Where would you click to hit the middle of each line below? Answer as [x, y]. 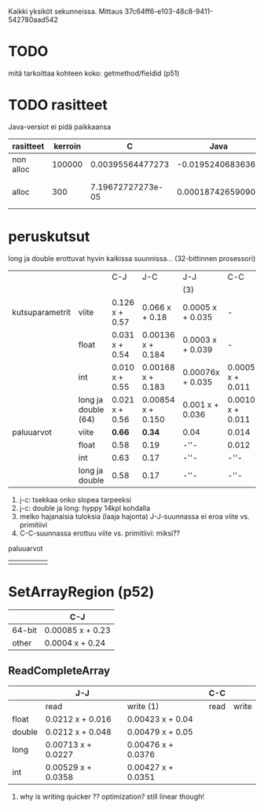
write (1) [143, 706]
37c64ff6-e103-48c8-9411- [169, 11]
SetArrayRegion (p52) [81, 592]
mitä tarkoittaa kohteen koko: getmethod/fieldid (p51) [94, 73]
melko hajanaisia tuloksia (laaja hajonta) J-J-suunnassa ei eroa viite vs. [134, 516]
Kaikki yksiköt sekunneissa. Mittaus [66, 11]
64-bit [25, 630]
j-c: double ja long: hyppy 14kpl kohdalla [85, 508]
